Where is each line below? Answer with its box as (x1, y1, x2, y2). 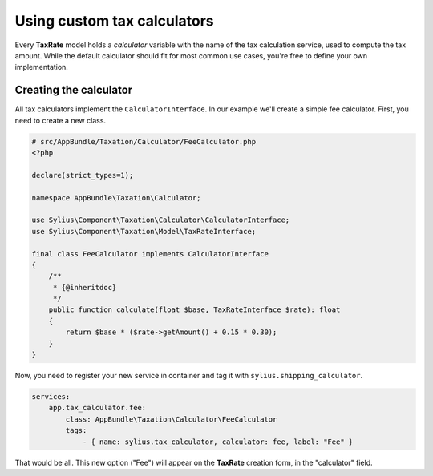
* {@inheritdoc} (52, 283, 117, 292)
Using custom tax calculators (14, 12, 214, 30)
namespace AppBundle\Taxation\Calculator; (31, 193, 201, 202)
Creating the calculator (14, 83, 133, 97)
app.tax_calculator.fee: (48, 403, 147, 413)
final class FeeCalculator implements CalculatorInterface (31, 249, 269, 258)
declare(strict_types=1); (31, 171, 134, 180)
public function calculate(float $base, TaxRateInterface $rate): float (48, 305, 341, 314)
